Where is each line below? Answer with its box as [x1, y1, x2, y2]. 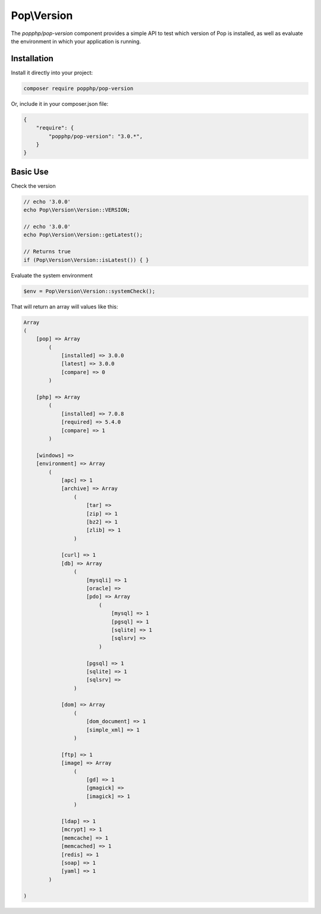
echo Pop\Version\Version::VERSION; [23, 207, 131, 213]
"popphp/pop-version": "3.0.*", [48, 133, 143, 140]
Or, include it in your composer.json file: [11, 100, 109, 107]
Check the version [11, 182, 56, 190]
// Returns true [23, 248, 71, 255]
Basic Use [11, 166, 49, 177]
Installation [11, 53, 53, 64]
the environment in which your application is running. [11, 37, 141, 45]
